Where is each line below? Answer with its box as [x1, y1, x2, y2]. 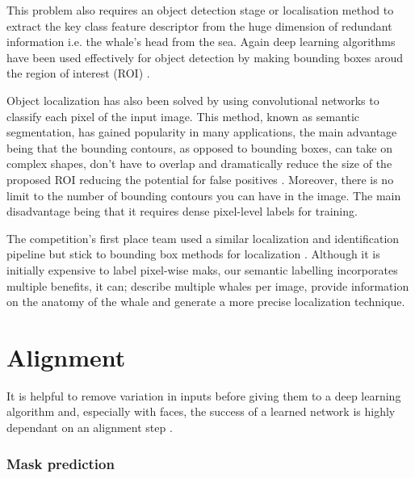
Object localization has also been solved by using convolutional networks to [6, 91, 379, 108]
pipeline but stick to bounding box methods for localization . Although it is [6, 245, 380, 262]
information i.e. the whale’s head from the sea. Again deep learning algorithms [6, 33, 396, 50]
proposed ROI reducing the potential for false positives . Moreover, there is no [6, 170, 394, 187]
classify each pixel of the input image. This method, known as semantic [6, 107, 360, 124]
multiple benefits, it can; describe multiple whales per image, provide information [6, 277, 409, 294]
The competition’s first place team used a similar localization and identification [6, 229, 400, 246]
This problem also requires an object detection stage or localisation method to [6, 2, 394, 18]
